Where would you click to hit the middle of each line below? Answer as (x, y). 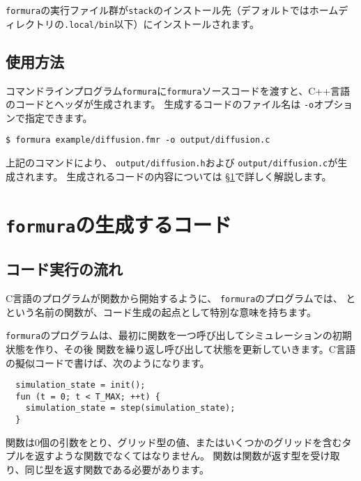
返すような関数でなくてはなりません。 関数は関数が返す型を (172, 456)
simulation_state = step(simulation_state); (130, 408)
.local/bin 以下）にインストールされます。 (162, 23)
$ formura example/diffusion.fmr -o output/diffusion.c (138, 140)
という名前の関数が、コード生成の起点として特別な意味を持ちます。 (161, 312)
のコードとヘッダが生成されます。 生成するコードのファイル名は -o (160, 104)
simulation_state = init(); (80, 385)
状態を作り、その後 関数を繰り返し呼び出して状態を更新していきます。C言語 (180, 348)
